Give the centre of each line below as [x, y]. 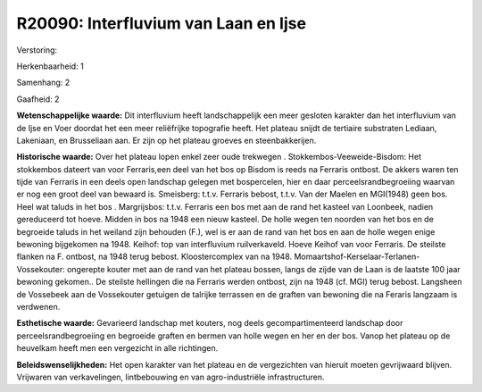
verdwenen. [38, 306]
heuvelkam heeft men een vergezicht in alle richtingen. [117, 348]
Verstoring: [37, 50]
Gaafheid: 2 [38, 99]
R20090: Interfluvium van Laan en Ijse [162, 23]
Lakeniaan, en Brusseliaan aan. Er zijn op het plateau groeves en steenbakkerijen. [166, 140]
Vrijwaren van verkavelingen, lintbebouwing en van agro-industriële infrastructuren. [170, 377]
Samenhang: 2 [43, 83]
